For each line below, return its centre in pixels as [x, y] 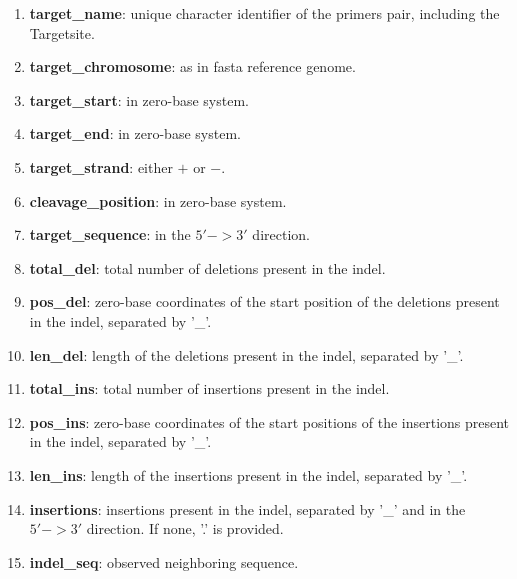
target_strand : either [101, 166]
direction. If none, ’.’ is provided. [185, 528]
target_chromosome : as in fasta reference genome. [192, 66]
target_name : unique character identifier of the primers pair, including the [264, 13]
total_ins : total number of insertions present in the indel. [209, 388]
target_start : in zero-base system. [139, 99]
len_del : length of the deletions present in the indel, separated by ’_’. [246, 354]
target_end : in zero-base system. [135, 133]
